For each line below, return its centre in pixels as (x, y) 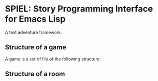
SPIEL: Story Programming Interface (79, 9)
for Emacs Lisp (36, 19)
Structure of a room (35, 74)
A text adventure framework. (34, 32)
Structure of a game (36, 47)
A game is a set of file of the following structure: (53, 59)
